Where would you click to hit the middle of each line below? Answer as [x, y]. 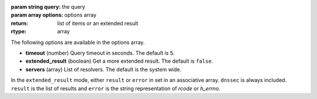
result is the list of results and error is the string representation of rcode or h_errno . [116, 88]
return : [20, 23]
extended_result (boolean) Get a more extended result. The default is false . [119, 61]
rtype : [18, 32]
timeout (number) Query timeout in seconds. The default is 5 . [100, 53]
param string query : [36, 7]
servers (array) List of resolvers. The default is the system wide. [104, 69]
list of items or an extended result [98, 23]
